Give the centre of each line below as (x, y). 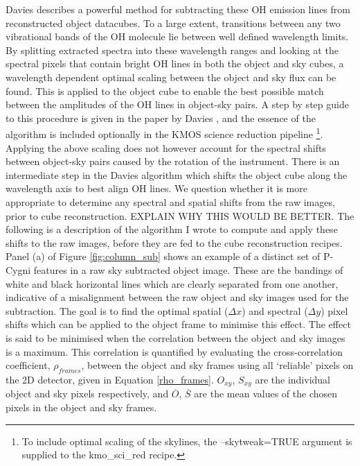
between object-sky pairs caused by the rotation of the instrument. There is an (173, 161)
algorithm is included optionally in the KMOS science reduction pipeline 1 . (164, 133)
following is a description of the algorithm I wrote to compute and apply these (172, 229)
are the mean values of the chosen (266, 394)
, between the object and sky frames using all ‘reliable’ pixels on (217, 365)
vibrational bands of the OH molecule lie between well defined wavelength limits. (177, 36)
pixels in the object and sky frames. (81, 407)
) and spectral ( (275, 310)
